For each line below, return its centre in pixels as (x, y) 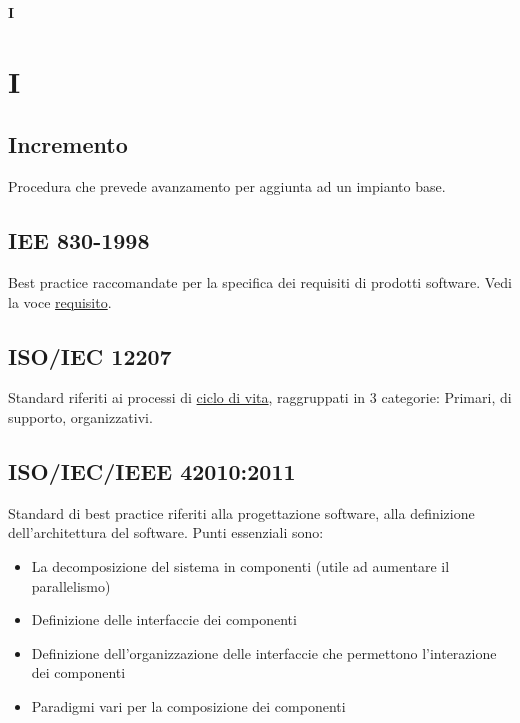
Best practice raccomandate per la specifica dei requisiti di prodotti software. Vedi (260, 281)
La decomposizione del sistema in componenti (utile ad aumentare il (240, 565)
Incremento (68, 144)
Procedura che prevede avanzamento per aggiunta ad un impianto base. (227, 186)
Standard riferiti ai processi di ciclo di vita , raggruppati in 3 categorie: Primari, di (260, 397)
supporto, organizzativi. (80, 416)
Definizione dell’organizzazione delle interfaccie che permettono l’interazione (264, 652)
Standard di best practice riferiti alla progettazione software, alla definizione (241, 512)
